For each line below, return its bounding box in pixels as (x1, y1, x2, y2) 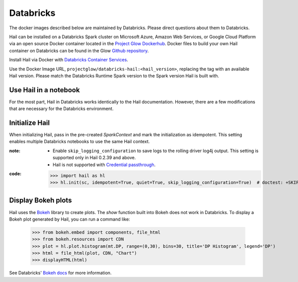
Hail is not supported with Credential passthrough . (53, 162, 156, 168)
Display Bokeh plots (9, 196, 72, 205)
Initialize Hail (9, 119, 50, 127)
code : (9, 171, 22, 177)
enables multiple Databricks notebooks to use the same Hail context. (9, 139, 150, 145)
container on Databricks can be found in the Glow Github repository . (9, 48, 149, 54)
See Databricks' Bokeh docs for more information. (9, 270, 112, 276)
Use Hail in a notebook (9, 86, 80, 94)
